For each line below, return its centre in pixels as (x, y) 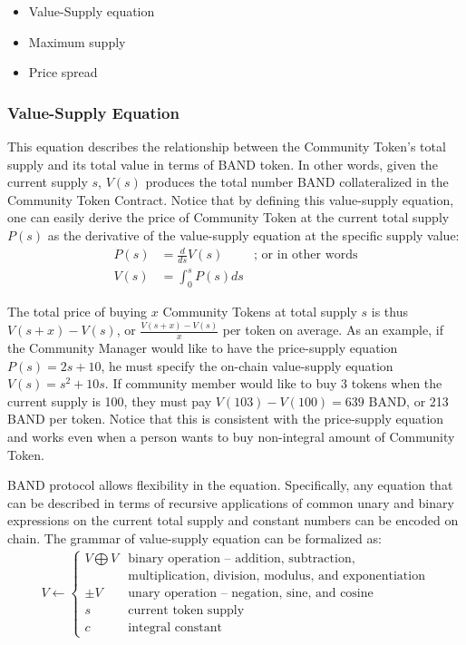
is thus (389, 312)
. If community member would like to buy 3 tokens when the (273, 383)
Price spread (63, 72)
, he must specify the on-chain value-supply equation (247, 365)
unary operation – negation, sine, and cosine (251, 593)
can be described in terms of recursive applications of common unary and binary (231, 502)
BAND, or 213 (408, 401)
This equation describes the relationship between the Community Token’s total (227, 146)
